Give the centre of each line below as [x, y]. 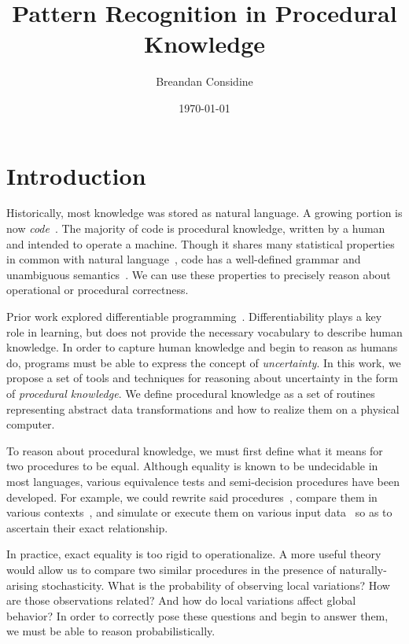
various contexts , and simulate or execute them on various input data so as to [199, 512]
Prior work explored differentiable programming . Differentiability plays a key [194, 316]
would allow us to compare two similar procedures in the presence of [171, 569]
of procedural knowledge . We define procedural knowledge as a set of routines [191, 393]
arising [22, 585]
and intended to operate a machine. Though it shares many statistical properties [201, 243]
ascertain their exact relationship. [87, 527]
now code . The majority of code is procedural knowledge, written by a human [196, 228]
